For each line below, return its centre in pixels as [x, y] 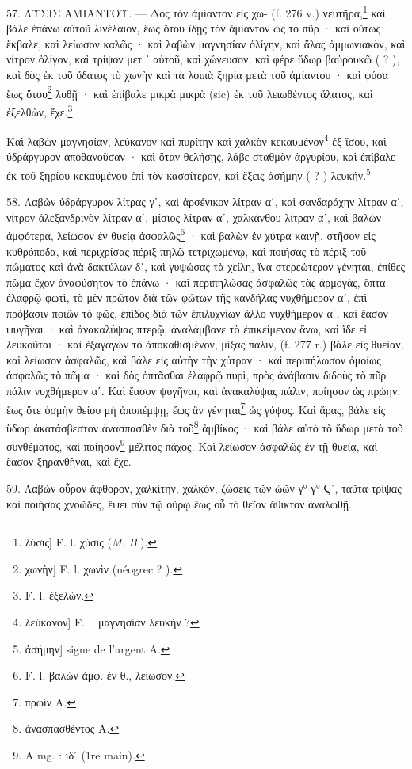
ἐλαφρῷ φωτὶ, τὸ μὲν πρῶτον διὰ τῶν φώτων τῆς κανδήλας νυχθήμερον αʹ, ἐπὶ [187, 297]
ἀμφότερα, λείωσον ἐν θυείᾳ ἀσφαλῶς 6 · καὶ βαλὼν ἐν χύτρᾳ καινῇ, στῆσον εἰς [191, 234]
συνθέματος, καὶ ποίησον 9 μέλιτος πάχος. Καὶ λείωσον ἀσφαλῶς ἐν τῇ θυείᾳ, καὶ [192, 445]
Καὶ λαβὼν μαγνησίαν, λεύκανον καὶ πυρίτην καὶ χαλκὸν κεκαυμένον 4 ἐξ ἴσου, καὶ [196, 140]
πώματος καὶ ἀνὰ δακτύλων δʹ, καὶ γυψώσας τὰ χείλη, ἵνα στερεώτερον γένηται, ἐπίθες [206, 266]
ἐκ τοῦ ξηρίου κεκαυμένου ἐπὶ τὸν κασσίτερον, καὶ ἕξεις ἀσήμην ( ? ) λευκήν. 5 [189, 173]
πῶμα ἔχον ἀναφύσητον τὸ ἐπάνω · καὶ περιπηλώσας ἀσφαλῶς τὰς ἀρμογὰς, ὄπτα [196, 282]
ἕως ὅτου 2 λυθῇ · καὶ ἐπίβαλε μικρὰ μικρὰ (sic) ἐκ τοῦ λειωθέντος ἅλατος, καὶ [190, 92]
